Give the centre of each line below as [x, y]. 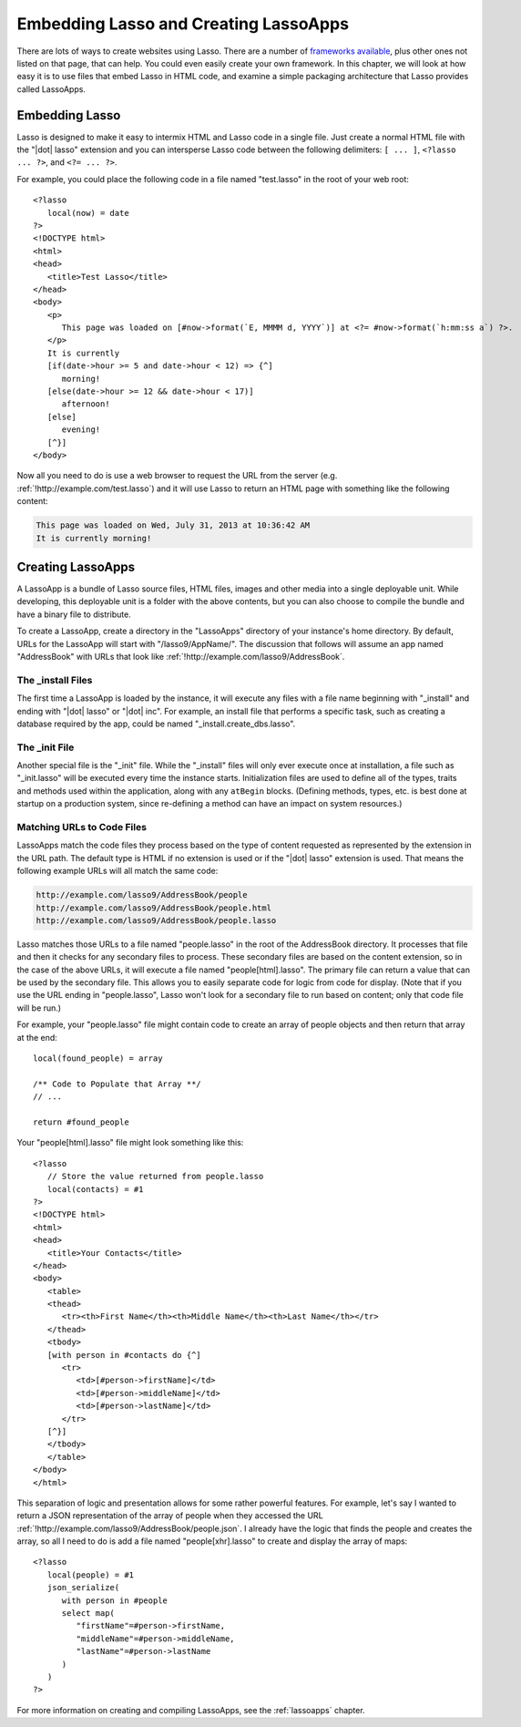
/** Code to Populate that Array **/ [117, 1084]
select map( [88, 1614]
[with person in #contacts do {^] [124, 1355]
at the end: [37, 1037]
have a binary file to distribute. [74, 614]
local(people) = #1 [91, 1575]
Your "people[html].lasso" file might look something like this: [130, 1143]
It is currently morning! [94, 538]
